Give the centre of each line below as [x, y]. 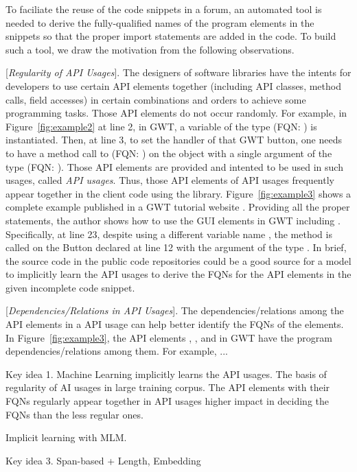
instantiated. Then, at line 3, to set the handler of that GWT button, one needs [174, 140]
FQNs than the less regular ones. [74, 414]
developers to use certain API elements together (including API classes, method [173, 85]
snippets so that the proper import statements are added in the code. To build [171, 36]
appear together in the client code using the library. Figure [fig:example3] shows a [178, 193]
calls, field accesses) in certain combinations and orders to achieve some [156, 99]
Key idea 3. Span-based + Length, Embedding [103, 460]
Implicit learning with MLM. [66, 437]
